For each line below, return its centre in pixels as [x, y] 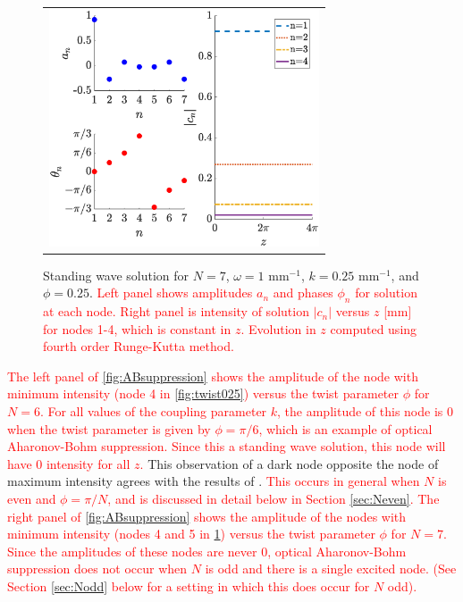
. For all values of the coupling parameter [153, 411]
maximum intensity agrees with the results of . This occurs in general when [214, 481]
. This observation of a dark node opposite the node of [289, 463]
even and [32, 499]
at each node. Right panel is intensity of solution [176, 311]
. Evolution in [278, 328]
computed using [374, 328]
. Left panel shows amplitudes [171, 293]
